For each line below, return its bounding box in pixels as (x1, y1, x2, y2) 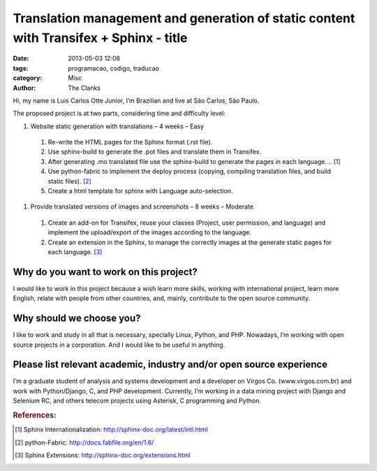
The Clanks (68, 84, 101, 92)
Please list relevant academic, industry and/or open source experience (13, 359, 328, 371)
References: (13, 410, 57, 420)
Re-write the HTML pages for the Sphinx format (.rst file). (47, 138, 213, 147)
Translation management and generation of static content (13, 10, 355, 26)
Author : (13, 84, 36, 92)
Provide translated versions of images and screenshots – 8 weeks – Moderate (30, 202, 254, 211)
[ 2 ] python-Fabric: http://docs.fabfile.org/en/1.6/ (15, 438, 154, 447)
